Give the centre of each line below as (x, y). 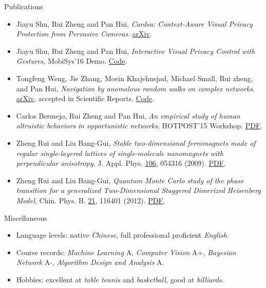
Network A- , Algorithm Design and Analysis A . (90, 262)
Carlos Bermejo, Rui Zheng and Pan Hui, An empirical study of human (128, 115)
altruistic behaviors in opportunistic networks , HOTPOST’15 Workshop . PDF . (139, 126)
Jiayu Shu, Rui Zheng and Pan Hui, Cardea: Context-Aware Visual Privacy (135, 23)
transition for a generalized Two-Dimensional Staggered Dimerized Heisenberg (138, 190)
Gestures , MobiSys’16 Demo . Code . (72, 61)
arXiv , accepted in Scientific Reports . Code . (85, 98)
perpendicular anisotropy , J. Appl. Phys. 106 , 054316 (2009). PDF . (121, 163)
